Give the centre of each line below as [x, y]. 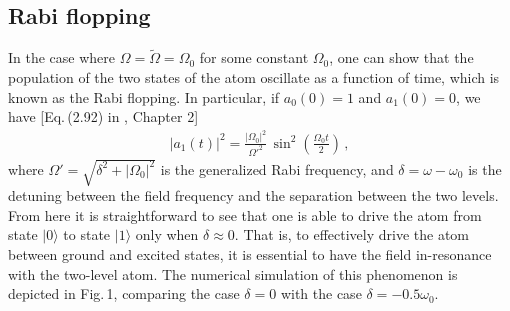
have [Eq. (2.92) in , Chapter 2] [103, 116]
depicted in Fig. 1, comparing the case [124, 293]
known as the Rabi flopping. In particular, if [144, 96]
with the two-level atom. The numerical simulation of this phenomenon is [233, 273]
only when [167, 234]
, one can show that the [401, 57]
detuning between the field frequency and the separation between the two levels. [253, 195]
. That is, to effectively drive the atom [352, 234]
